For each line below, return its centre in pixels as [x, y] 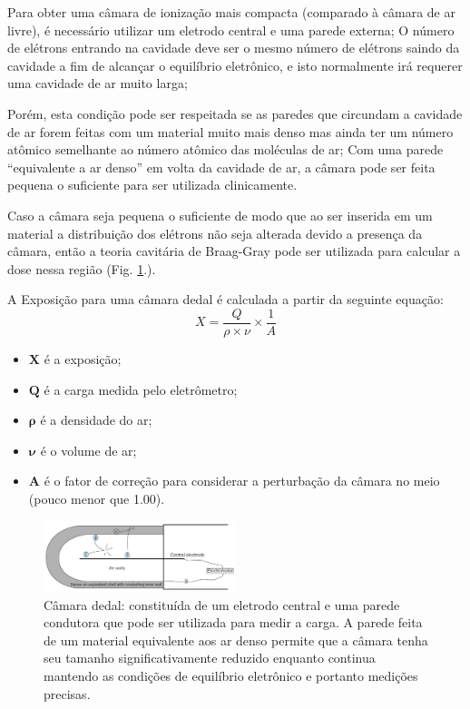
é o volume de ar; [88, 450]
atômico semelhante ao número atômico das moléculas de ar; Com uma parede [225, 149]
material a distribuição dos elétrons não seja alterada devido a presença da [215, 233]
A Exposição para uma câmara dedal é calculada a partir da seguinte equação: [225, 299]
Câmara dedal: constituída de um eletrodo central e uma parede [222, 604]
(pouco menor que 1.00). [97, 498]
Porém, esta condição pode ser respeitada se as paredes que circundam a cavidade [235, 113]
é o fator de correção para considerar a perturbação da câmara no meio [242, 481]
